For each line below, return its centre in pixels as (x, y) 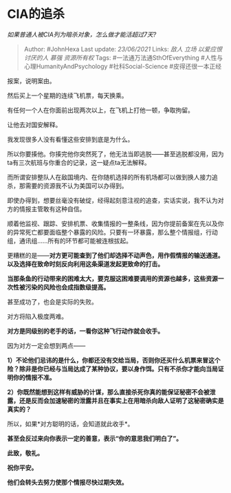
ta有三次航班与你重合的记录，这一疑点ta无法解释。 (79, 162)
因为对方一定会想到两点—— (46, 345)
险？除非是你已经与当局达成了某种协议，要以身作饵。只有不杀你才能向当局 (112, 369)
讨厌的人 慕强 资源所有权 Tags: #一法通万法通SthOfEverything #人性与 (123, 57)
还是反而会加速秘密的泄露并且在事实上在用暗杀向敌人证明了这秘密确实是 (121, 400)
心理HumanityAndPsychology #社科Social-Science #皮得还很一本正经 (123, 66)
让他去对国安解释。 (34, 124)
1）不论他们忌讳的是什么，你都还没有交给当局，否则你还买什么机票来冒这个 (114, 360)
